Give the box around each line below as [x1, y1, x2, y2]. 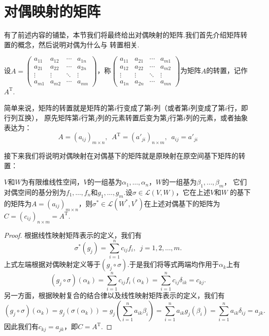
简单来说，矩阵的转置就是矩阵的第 [4, 103, 114, 113]
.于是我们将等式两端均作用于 [127, 259, 219, 269]
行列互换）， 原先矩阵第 [4, 112, 79, 123]
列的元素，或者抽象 [185, 112, 248, 123]
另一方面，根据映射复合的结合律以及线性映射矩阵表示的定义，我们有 [4, 290, 225, 300]
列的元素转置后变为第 [98, 112, 167, 123]
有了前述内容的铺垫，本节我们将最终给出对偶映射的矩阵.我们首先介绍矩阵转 [4, 30, 247, 40]
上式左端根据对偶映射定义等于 [4, 259, 101, 269]
